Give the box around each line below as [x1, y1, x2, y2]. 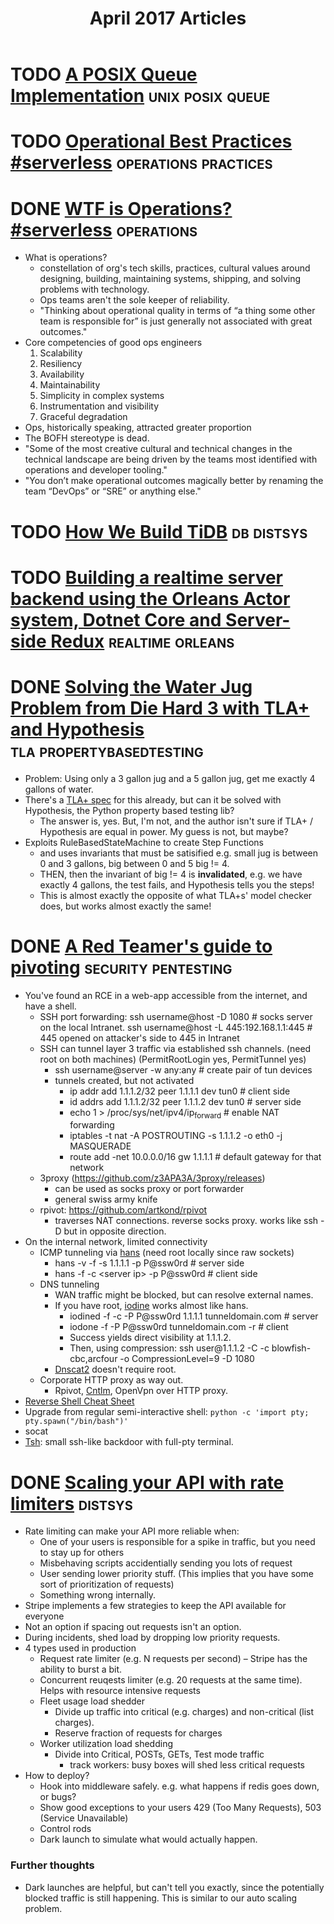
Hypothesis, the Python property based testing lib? [24, 804, 235, 816]
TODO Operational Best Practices [10, 130, 293, 153]
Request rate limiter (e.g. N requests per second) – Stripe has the [39, 1653, 308, 1665]
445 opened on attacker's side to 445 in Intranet [39, 1032, 240, 1044]
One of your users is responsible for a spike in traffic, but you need [39, 1536, 316, 1548]
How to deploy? [24, 1770, 90, 1782]
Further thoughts [10, 1858, 95, 1872]
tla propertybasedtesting [10, 739, 204, 762]
